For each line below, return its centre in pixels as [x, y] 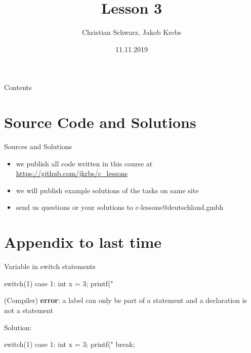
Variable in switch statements [50, 266]
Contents [18, 87]
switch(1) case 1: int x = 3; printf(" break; [70, 344]
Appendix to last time [83, 242]
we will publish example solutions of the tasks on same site [107, 190]
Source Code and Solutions [100, 122]
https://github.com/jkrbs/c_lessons [72, 173]
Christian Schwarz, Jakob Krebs [132, 32]
